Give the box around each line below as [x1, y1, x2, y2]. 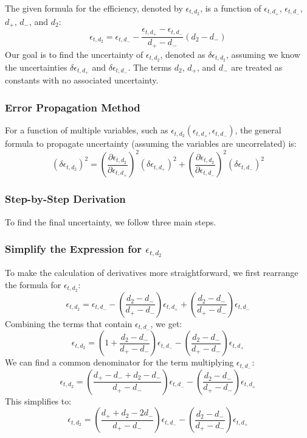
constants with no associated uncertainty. [5, 74, 159, 87]
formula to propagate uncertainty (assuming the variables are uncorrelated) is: [5, 137, 297, 150]
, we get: [150, 317, 182, 330]
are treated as [231, 60, 283, 73]
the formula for [5, 278, 61, 291]
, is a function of [200, 2, 261, 14]
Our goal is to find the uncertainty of [5, 48, 143, 60]
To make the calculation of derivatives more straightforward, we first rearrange [5, 266, 298, 279]
